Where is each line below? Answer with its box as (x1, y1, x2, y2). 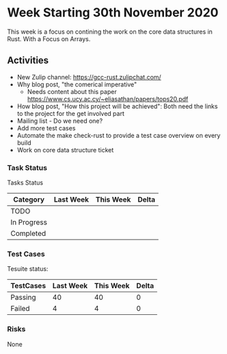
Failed (10, 304, 30, 314)
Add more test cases (16, 123, 76, 132)
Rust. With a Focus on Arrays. (7, 34, 91, 43)
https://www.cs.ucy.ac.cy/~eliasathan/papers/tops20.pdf (27, 95, 189, 103)
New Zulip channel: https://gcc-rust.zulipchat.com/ (16, 73, 162, 81)
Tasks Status (7, 178, 44, 187)
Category (13, 195, 45, 204)
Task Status (7, 163, 48, 172)
